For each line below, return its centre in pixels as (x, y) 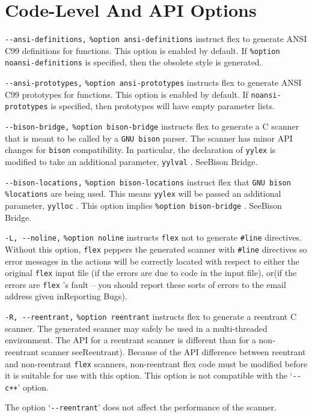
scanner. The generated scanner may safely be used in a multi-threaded (136, 328)
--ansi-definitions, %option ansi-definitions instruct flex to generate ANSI (156, 39)
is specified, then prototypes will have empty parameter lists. (163, 106)
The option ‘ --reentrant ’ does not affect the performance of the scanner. (141, 407)
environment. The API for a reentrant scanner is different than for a (130, 340)
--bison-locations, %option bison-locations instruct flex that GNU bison (148, 181)
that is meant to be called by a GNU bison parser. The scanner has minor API (149, 138)
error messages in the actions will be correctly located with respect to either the (152, 261)
